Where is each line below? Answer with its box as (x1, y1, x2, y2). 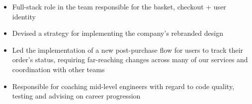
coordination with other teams (12, 64, 105, 74)
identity (12, 11, 36, 21)
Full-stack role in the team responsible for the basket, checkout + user (12, 1, 226, 11)
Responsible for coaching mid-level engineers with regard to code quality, (12, 81, 235, 91)
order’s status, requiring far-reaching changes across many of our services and (12, 54, 248, 65)
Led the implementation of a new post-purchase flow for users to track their (12, 44, 244, 55)
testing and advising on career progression (12, 91, 141, 101)
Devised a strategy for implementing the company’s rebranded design (12, 28, 223, 38)
